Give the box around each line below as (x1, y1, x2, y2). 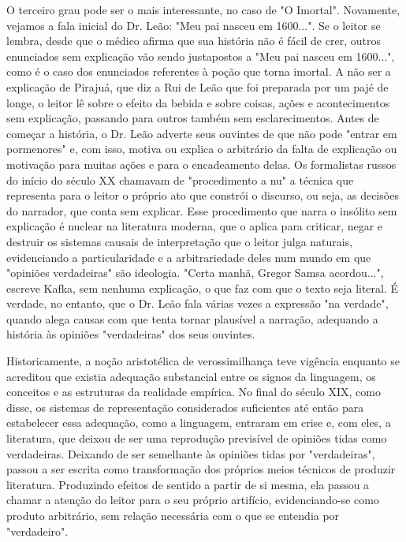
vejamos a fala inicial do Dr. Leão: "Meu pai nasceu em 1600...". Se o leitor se (6, 17, 381, 33)
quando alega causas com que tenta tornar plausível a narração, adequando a (6, 310, 378, 327)
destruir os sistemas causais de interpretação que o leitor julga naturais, (6, 233, 353, 249)
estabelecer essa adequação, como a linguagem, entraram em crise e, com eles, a (6, 414, 391, 431)
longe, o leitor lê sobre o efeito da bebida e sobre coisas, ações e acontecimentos (6, 94, 390, 110)
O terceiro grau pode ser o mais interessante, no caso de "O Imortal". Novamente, (6, 2, 400, 17)
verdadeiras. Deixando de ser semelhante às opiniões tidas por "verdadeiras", (6, 445, 375, 462)
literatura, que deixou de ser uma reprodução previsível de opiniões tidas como (6, 430, 387, 447)
